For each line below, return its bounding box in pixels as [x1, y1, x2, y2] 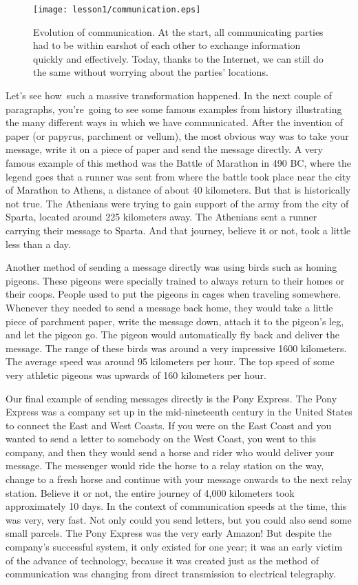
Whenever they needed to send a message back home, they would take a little [6, 300, 333, 314]
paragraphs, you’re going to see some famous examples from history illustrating [6, 101, 342, 116]
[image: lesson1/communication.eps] [33, 5, 201, 14]
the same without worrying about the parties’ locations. [33, 65, 268, 79]
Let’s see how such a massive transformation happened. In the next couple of [6, 88, 332, 103]
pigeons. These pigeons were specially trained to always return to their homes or [6, 273, 345, 287]
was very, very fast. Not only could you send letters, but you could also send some [6, 512, 352, 526]
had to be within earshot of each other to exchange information [33, 38, 301, 52]
